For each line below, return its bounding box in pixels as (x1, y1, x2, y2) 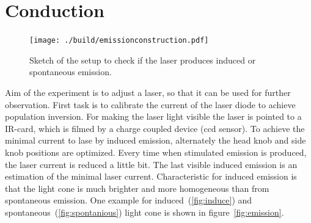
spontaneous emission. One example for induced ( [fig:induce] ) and (5, 194, 252, 207)
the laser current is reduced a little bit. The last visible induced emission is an (5, 158, 298, 170)
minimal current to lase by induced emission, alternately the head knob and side (5, 134, 306, 147)
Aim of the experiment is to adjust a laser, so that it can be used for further (5, 86, 291, 98)
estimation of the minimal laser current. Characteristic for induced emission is (5, 170, 297, 183)
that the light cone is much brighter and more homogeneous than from (5, 181, 269, 194)
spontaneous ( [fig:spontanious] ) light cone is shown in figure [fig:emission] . (5, 205, 284, 218)
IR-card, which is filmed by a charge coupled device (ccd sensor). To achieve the (5, 122, 305, 134)
